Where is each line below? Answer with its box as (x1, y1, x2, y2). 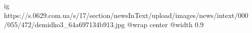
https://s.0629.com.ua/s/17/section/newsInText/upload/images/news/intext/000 (4, 10, 249, 20)
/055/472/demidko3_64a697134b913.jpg (4, 19, 125, 30)
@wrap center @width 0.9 (127, 19, 204, 30)
